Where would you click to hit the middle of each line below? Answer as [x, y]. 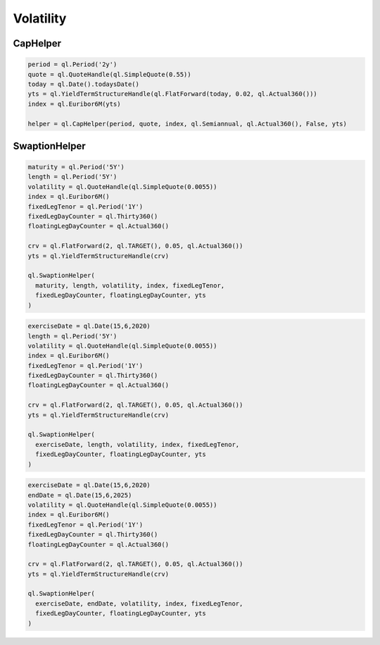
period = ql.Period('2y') [72, 64]
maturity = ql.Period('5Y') [76, 167]
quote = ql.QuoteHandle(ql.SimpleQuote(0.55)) [109, 74]
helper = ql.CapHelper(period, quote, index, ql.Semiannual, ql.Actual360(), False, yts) [188, 124]
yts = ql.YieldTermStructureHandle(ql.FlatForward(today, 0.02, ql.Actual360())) [173, 94]
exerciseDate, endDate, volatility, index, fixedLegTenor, [139, 603]
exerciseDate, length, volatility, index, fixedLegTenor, [138, 444]
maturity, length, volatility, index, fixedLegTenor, [130, 285]
